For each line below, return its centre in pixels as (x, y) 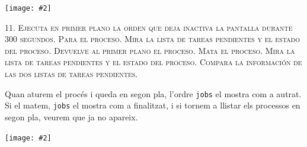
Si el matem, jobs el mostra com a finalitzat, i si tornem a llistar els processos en (153, 105)
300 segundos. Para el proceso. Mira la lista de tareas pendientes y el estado (153, 39)
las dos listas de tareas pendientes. (71, 74)
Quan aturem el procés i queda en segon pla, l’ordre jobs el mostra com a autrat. (153, 93)
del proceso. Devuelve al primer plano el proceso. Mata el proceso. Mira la (150, 50)
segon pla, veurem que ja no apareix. (71, 116)
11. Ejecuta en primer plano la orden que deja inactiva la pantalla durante (149, 27)
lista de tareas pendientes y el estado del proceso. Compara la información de (153, 62)
